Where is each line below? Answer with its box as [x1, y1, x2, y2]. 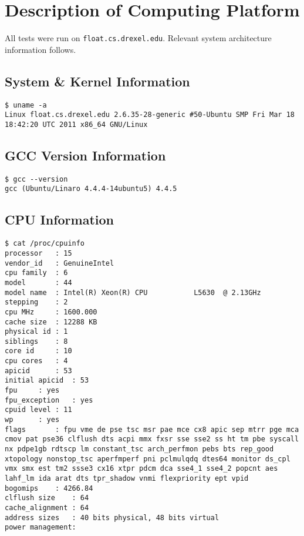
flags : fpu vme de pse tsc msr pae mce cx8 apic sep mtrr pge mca [5, 425, 299, 434]
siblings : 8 [5, 337, 68, 346]
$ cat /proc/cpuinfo [5, 239, 85, 248]
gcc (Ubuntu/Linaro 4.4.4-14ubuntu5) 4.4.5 [5, 185, 177, 193]
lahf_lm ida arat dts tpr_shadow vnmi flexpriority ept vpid [5, 474, 249, 483]
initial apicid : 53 [5, 376, 89, 385]
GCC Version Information [5, 146, 166, 164]
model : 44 [5, 278, 72, 287]
